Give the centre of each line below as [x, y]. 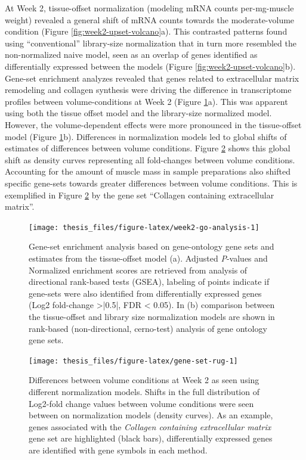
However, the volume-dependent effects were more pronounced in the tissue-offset [153, 124]
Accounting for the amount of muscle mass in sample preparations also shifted [148, 171]
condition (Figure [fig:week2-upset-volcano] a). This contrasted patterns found [146, 31]
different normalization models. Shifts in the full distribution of [144, 391]
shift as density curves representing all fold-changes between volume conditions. [150, 159]
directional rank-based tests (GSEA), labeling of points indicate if [149, 282]
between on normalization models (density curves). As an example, [151, 415]
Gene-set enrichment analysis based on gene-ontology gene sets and [152, 246]
